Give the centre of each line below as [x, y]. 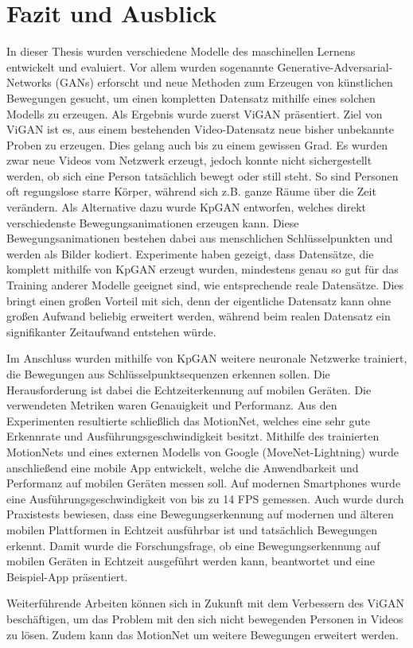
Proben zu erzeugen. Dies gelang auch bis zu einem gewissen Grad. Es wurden [197, 144]
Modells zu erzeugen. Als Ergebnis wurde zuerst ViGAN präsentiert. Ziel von [195, 113]
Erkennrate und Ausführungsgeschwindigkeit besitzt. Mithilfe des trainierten [193, 436]
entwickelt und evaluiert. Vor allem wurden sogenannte [140, 66]
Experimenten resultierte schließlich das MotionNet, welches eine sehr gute [188, 420]
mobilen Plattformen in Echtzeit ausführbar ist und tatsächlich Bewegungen [192, 529]
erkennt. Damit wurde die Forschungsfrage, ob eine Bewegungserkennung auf [193, 545]
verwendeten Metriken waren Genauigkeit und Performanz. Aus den [172, 405]
